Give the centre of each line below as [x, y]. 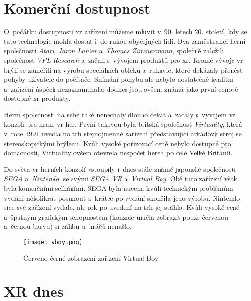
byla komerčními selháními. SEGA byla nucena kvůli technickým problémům [118, 188]
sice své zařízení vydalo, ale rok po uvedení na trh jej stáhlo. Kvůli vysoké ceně [122, 207]
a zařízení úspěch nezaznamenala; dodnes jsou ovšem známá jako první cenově [121, 88]
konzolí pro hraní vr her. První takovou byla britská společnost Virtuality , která [123, 124]
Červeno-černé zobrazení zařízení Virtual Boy [91, 257]
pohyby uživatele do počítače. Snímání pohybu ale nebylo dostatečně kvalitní [119, 79]
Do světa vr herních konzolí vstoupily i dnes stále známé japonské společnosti [120, 169]
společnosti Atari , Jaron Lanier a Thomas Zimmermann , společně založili [114, 50]
